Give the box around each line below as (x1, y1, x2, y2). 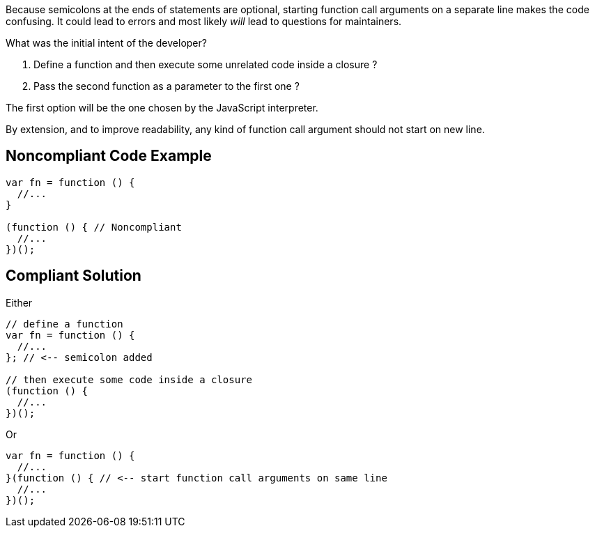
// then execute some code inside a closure (6, 373, 253, 385)
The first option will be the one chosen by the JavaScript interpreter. (6, 102, 318, 114)
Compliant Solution (6, 267, 141, 285)
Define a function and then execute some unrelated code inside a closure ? (33, 59, 378, 70)
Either (6, 296, 33, 309)
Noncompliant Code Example (6, 147, 212, 165)
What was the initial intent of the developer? (6, 37, 207, 49)
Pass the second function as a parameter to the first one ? (33, 80, 300, 92)
